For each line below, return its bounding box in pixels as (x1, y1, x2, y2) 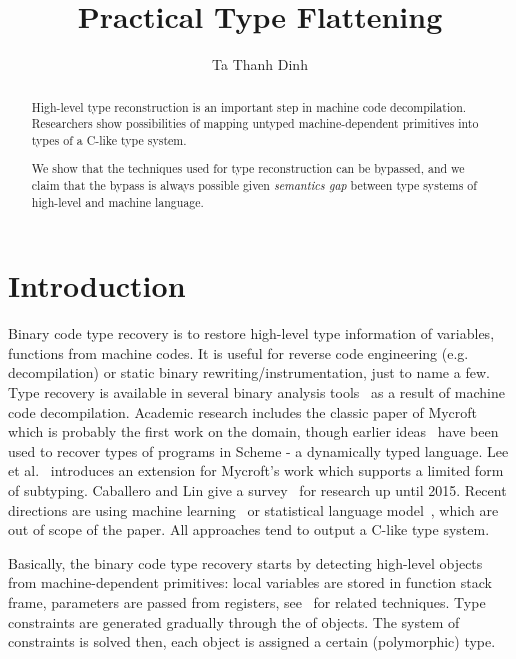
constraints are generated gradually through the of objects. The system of (8, 611, 460, 632)
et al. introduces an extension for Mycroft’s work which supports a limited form (8, 460, 504, 481)
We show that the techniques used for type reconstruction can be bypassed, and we (31, 160, 465, 177)
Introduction (8, 265, 186, 306)
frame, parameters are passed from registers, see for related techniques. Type (8, 592, 486, 612)
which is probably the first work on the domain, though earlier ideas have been (8, 421, 499, 442)
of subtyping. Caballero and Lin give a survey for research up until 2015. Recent (8, 480, 507, 501)
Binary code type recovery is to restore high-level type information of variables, (8, 323, 495, 344)
